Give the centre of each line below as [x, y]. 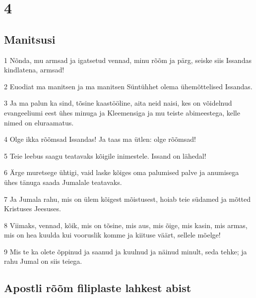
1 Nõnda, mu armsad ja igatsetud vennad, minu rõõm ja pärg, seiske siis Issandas [128, 60]
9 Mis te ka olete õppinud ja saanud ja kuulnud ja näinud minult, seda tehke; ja [126, 251]
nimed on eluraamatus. [39, 122]
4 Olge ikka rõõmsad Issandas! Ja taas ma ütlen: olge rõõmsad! [100, 139]
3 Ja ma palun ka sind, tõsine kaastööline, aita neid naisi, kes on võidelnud [118, 103]
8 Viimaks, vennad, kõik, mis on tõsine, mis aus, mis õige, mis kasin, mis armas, [126, 225]
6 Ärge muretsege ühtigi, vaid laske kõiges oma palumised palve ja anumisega [122, 172]
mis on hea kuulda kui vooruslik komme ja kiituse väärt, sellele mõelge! [112, 235]
